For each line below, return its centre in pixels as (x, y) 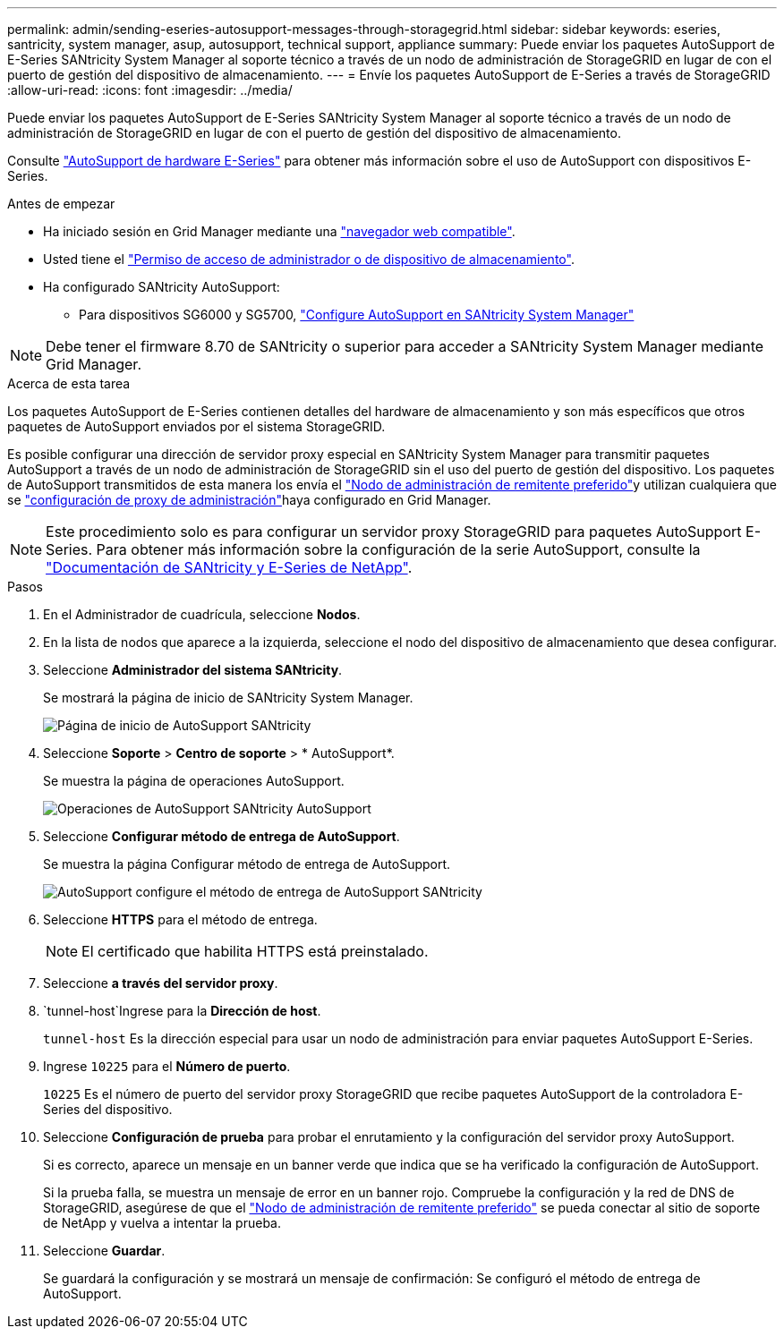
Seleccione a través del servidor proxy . (161, 983)
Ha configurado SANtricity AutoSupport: (162, 287)
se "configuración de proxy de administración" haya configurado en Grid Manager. (249, 500)
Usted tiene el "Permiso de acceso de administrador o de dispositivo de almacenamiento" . (309, 259)
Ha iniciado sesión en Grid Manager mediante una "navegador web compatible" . (279, 231)
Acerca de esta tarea (69, 383)
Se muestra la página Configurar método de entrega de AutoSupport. (247, 864)
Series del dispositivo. (108, 1109)
